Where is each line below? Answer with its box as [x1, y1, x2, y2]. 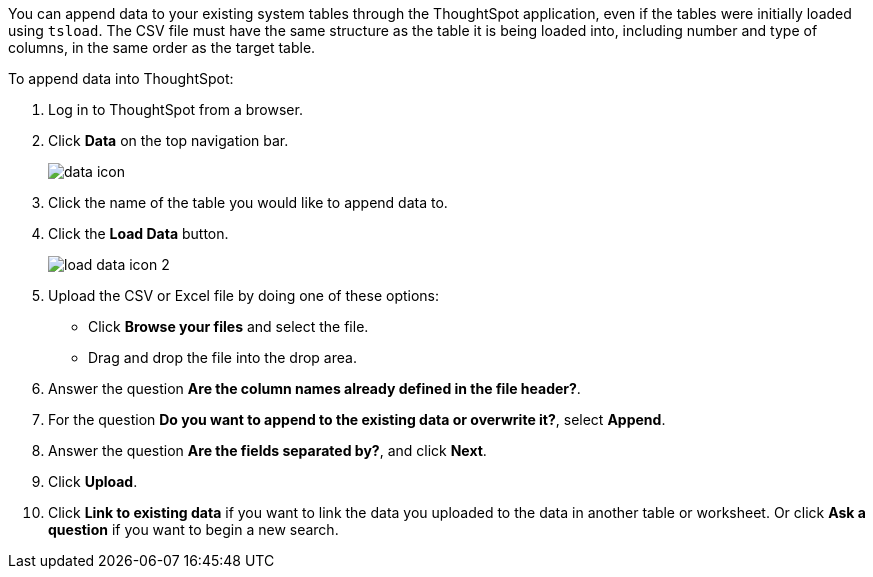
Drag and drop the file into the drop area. [88, 349, 357, 366]
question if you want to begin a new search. [48, 521, 339, 538]
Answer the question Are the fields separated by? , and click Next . [48, 442, 487, 459]
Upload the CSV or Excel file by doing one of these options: [48, 287, 440, 304]
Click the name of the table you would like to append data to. [48, 194, 448, 211]
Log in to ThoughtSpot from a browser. [48, 101, 303, 118]
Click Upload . [48, 473, 138, 490]
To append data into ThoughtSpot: [8, 70, 234, 87]
